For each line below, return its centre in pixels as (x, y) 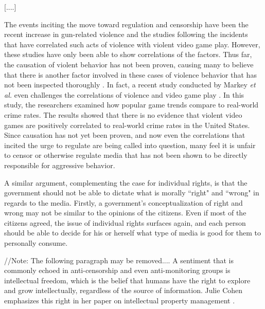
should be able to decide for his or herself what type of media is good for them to (133, 233)
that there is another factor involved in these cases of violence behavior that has (130, 74)
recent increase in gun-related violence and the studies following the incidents (126, 34)
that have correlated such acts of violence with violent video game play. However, (132, 44)
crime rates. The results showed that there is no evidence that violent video (123, 114)
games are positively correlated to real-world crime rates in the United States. (127, 125)
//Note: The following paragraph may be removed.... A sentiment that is (119, 260)
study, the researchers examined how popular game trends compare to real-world (131, 105)
